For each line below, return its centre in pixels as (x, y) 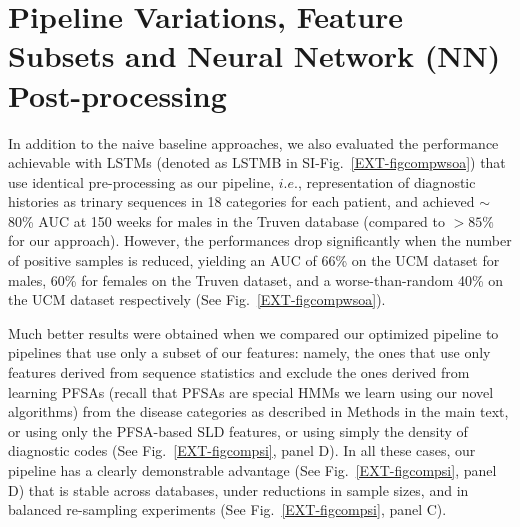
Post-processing (117, 94)
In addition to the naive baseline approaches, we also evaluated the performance (253, 142)
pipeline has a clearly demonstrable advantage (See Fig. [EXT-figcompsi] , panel (252, 470)
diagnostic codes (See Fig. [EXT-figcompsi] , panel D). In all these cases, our (242, 450)
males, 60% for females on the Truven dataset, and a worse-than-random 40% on (256, 279)
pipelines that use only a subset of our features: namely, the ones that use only (249, 352)
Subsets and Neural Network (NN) (254, 55)
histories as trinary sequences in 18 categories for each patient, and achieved (241, 201)
